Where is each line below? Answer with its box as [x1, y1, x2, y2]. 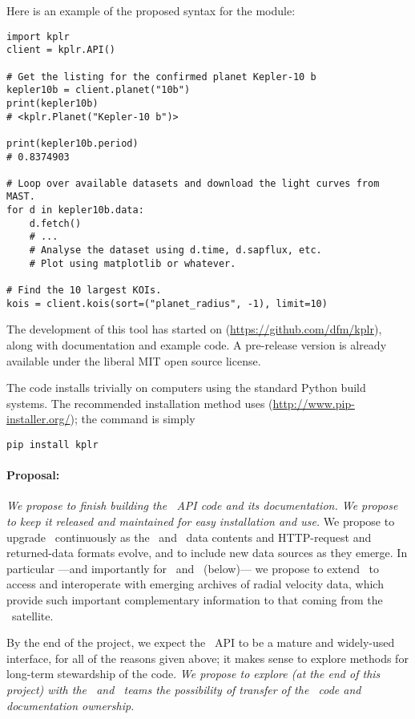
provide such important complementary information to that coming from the [6, 591, 383, 608]
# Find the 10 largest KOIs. [6, 285, 162, 297]
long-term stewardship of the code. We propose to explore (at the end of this [6, 665, 381, 682]
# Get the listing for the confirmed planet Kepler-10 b [6, 71, 316, 83]
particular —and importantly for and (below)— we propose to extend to [6, 559, 380, 576]
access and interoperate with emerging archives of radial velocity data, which [6, 576, 384, 592]
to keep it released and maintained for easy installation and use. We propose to [6, 512, 395, 529]
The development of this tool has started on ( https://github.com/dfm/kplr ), [6, 321, 382, 337]
